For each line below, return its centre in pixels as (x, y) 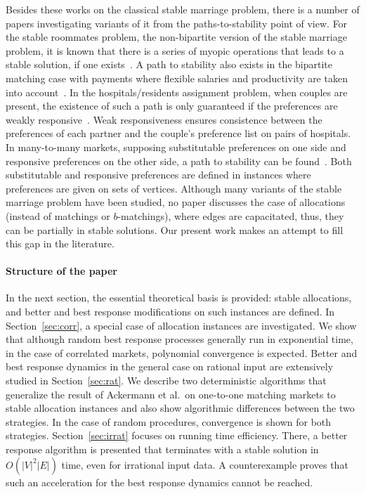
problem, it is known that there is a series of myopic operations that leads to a (175, 50)
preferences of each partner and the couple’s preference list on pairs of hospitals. (178, 133)
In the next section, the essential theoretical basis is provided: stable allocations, (179, 298)
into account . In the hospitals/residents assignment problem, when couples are (177, 92)
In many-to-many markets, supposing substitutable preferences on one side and (176, 147)
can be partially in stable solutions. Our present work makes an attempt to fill (175, 229)
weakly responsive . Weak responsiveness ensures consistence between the (164, 119)
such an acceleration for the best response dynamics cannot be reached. (159, 482)
